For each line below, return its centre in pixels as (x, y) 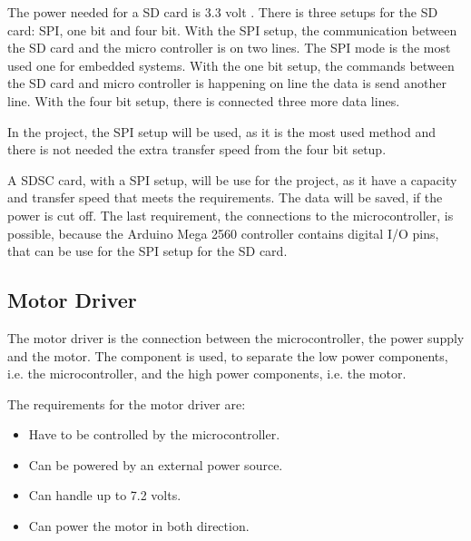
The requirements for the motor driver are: (127, 403)
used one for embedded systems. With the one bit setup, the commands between (231, 65)
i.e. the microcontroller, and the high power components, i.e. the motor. (207, 374)
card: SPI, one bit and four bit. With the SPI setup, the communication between (232, 30)
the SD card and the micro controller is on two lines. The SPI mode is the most (229, 48)
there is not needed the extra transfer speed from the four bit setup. (197, 149)
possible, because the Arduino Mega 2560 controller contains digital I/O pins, (223, 233)
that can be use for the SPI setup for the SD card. (147, 251)
